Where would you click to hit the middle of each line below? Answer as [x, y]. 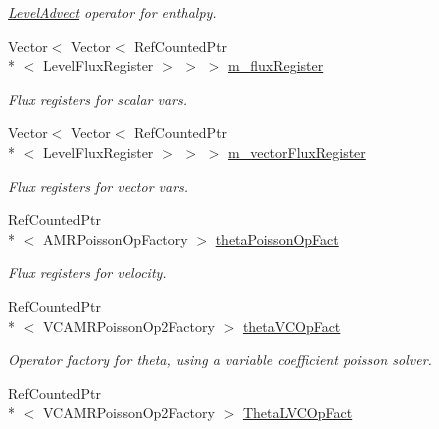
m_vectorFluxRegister [297, 151]
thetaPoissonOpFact [277, 238]
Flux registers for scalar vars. [98, 98]
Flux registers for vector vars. [98, 185]
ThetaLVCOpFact [297, 412]
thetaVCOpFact [291, 325]
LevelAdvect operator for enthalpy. [112, 12]
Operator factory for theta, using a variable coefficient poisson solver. [220, 359]
